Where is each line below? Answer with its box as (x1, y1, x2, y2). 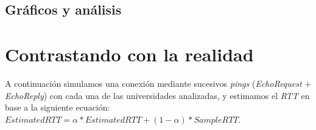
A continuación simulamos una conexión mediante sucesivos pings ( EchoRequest (5, 77, 302, 89)
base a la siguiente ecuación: (5, 101, 110, 114)
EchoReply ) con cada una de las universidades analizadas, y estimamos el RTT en (5, 89, 310, 101)
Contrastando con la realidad (5, 41, 254, 66)
